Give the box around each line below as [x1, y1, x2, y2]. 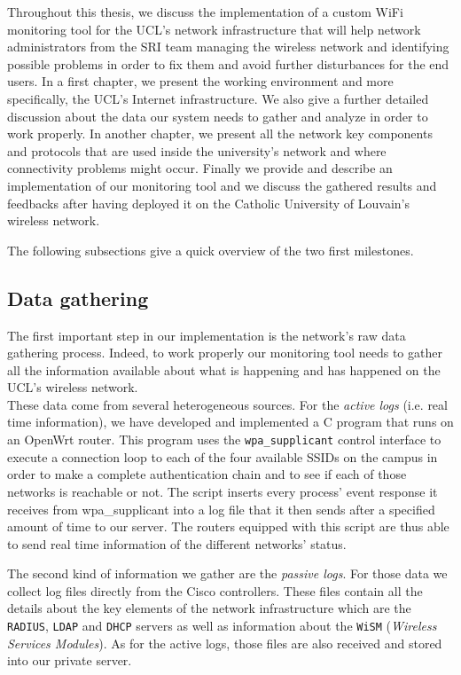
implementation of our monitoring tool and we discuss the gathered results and [7, 176, 437, 194]
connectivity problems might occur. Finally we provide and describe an [7, 159, 393, 177]
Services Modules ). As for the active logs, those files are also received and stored [7, 633, 442, 652]
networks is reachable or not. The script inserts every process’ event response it [7, 482, 438, 500]
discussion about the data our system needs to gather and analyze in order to [7, 106, 428, 125]
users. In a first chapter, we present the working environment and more [7, 72, 394, 90]
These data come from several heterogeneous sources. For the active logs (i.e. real [7, 395, 448, 413]
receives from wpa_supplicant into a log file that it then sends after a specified [7, 499, 435, 518]
